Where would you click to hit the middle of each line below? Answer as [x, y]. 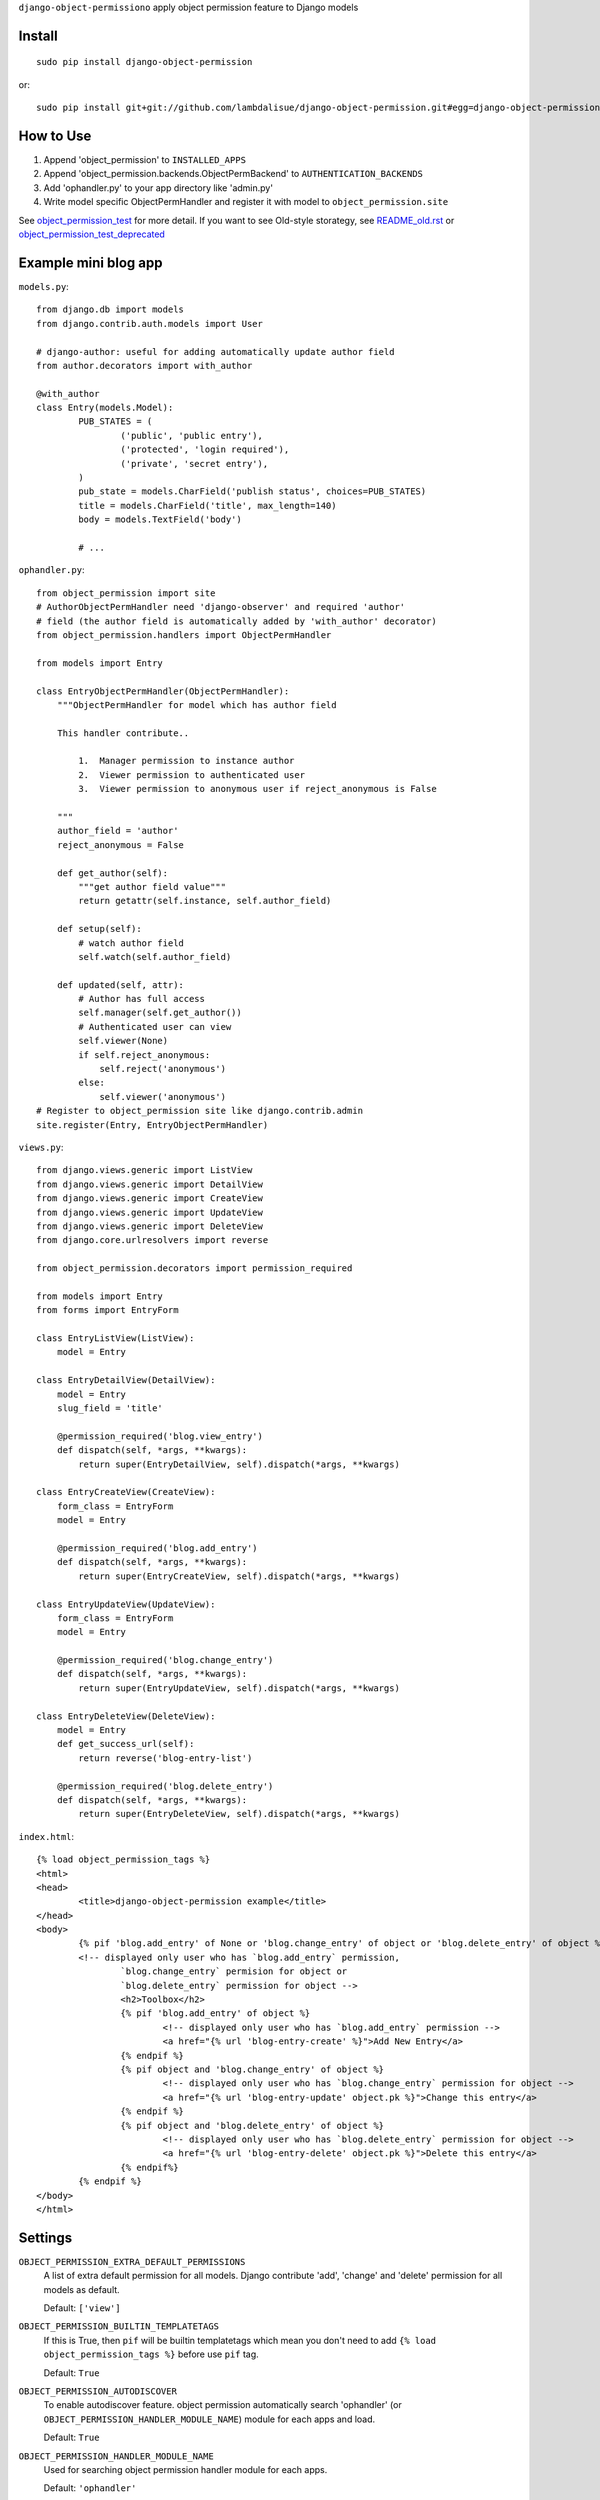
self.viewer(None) [123, 1041]
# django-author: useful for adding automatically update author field [215, 351]
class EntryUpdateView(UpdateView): [126, 1604]
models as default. [81, 2289]
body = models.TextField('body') [160, 519]
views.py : [41, 1147]
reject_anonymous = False [120, 844]
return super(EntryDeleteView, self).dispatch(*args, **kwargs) [239, 1814]
